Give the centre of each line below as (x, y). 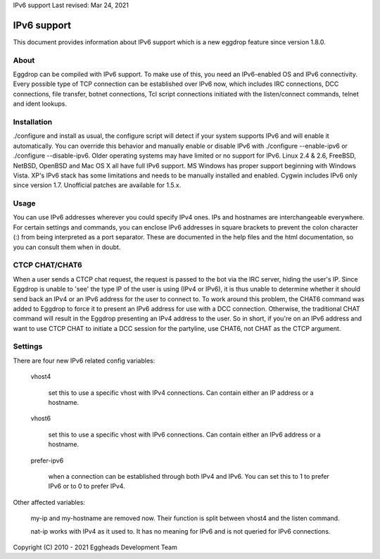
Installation (33, 122)
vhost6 (41, 418)
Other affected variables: (49, 502)
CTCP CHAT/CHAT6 (47, 265)
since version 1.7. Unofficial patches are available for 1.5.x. (97, 185)
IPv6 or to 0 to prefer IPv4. (87, 486)
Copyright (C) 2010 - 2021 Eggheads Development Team (95, 547)
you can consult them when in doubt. (67, 247)
